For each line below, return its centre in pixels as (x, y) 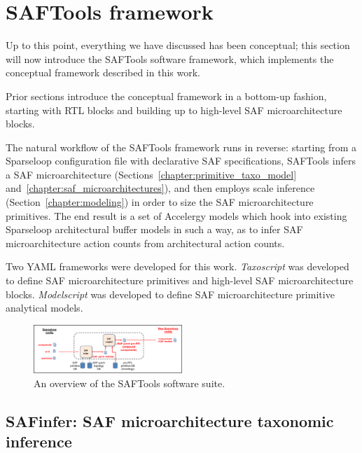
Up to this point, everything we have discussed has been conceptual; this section (178, 45)
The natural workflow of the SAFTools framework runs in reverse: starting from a (181, 147)
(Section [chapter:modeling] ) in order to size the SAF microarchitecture (160, 202)
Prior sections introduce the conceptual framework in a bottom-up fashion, (166, 96)
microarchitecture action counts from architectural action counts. (145, 243)
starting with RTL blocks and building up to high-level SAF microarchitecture (174, 110)
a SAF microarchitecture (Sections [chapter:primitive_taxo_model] (151, 174)
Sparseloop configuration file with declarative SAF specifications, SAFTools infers (181, 161)
